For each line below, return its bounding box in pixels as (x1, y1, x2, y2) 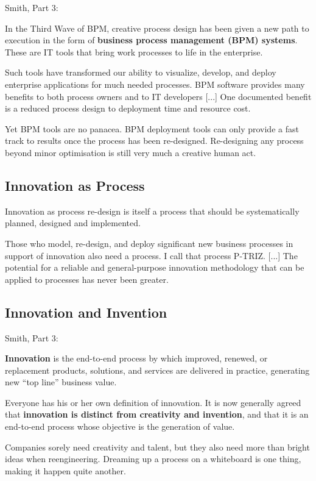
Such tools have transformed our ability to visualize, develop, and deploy (5, 66, 276, 79)
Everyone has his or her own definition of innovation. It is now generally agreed (5, 396, 301, 408)
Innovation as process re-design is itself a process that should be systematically (5, 204, 300, 217)
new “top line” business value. (5, 376, 117, 388)
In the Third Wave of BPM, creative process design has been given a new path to (5, 21, 309, 34)
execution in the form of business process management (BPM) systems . (5, 34, 298, 46)
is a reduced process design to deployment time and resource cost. (5, 102, 251, 115)
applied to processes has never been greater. (5, 273, 169, 285)
